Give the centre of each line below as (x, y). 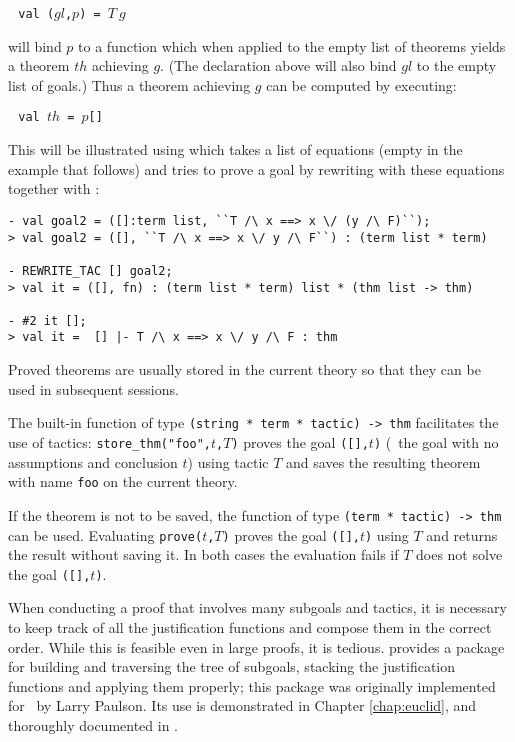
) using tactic (228, 461)
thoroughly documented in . (93, 725)
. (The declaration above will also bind (278, 65)
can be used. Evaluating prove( (105, 534)
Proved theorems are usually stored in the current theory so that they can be (244, 369)
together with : (54, 188)
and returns (462, 534)
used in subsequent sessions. (93, 388)
